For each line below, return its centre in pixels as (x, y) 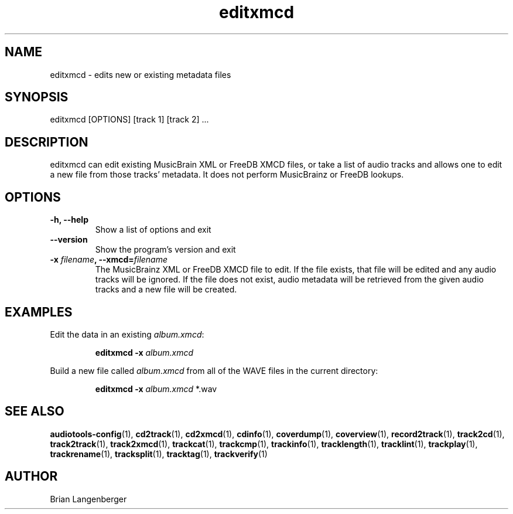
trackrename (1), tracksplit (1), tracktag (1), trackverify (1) (159, 454)
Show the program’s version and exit (165, 250)
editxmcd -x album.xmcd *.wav (156, 389)
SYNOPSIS (37, 97)
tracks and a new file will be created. (166, 290)
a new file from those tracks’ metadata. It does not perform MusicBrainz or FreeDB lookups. (227, 175)
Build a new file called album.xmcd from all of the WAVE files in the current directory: (214, 370)
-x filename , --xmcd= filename (109, 260)
